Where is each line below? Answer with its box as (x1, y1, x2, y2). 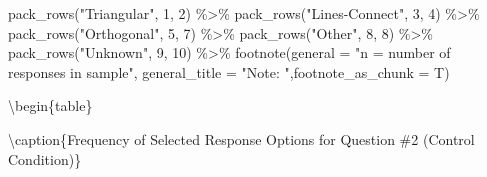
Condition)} (8, 148, 82, 169)
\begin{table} (8, 95, 93, 116)
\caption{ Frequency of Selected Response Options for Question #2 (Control (8, 128, 475, 149)
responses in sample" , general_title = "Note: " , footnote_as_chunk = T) (8, 61, 450, 82)
